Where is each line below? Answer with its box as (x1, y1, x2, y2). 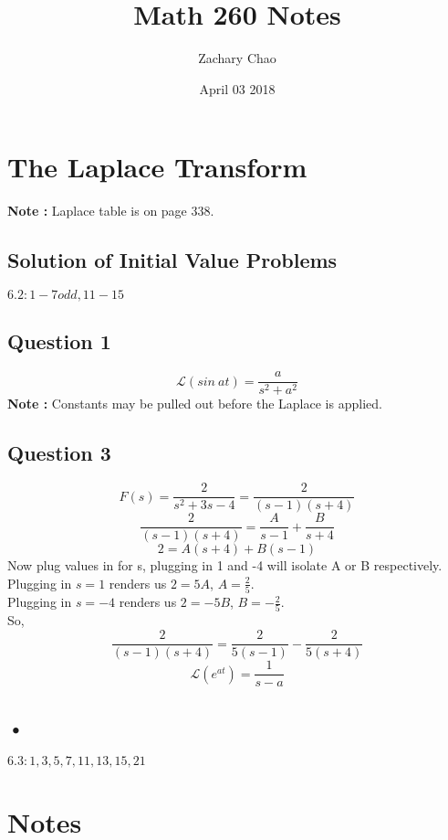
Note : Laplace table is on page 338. (7, 201, 214, 220)
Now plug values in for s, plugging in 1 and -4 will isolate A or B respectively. (7, 556, 443, 575)
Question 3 (7, 439, 111, 467)
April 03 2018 (199, 79, 276, 98)
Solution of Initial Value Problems (7, 246, 338, 274)
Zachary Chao (198, 48, 276, 68)
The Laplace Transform (7, 148, 307, 186)
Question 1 (7, 327, 111, 356)
